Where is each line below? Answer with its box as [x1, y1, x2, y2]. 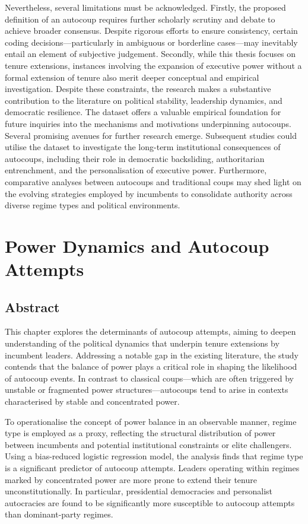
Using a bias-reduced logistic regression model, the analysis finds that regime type [5, 450, 303, 462]
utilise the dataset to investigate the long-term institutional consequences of [5, 141, 281, 153]
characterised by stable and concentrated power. [5, 395, 180, 408]
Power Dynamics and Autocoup [5, 233, 269, 258]
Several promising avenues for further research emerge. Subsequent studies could [5, 129, 297, 141]
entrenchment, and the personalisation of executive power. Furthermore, [5, 164, 267, 176]
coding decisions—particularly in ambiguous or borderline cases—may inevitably [5, 36, 298, 48]
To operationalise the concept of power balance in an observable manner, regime [5, 415, 297, 427]
